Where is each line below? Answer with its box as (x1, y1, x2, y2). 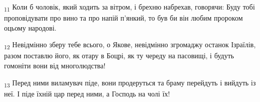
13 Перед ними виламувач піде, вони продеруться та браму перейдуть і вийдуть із (4, 77, 256, 89)
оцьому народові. (4, 22, 56, 33)
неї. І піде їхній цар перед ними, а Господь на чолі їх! (4, 88, 170, 98)
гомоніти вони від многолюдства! (4, 60, 106, 71)
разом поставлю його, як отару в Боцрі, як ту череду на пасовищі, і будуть (4, 50, 234, 61)
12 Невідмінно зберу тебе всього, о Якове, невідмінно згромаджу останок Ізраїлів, (4, 39, 256, 51)
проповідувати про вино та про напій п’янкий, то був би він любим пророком (4, 13, 243, 23)
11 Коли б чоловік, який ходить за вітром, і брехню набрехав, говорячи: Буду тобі (4, 2, 255, 13)
